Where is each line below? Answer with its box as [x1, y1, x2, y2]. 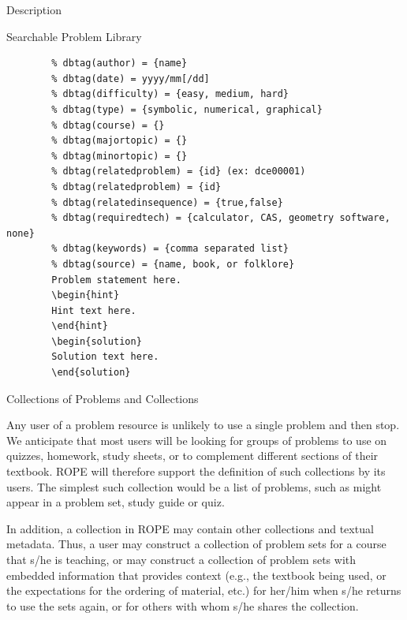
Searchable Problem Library [6, 28, 142, 44]
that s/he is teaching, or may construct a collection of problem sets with [6, 551, 357, 567]
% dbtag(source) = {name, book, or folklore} [51, 258, 295, 270]
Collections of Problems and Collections [6, 390, 199, 406]
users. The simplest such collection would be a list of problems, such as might [6, 478, 382, 495]
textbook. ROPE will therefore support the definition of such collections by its [6, 463, 386, 480]
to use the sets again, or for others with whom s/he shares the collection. [6, 597, 359, 614]
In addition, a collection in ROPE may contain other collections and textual [6, 520, 374, 536]
